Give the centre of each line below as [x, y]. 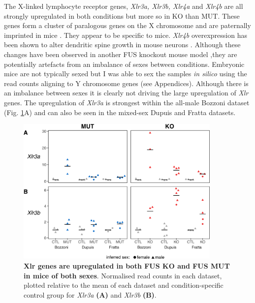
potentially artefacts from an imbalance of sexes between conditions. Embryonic [124, 64]
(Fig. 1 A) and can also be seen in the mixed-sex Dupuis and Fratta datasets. [120, 112]
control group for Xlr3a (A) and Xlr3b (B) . [90, 294]
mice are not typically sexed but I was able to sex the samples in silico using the [126, 74]
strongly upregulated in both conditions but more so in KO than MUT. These [122, 15]
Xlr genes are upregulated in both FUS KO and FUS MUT [127, 265]
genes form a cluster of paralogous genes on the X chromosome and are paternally [127, 25]
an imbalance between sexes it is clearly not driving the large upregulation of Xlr [126, 93]
